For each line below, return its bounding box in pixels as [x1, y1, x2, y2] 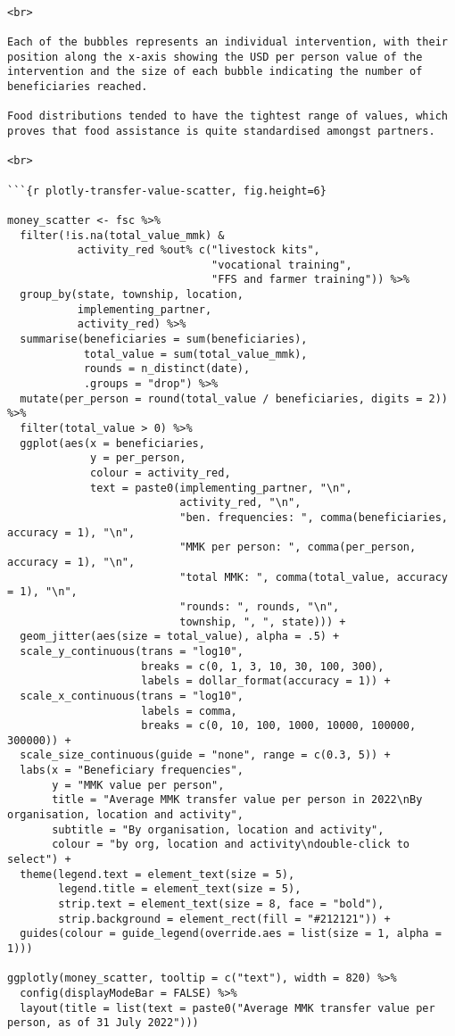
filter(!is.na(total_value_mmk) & [20, 228, 225, 242]
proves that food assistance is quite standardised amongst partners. [7, 124, 435, 137]
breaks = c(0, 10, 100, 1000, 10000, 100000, [141, 719, 417, 733]
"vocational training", [211, 258, 352, 271]
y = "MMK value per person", [52, 778, 225, 792]
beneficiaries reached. [7, 79, 148, 93]
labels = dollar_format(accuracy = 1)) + [141, 675, 391, 688]
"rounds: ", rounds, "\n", [179, 600, 340, 613]
